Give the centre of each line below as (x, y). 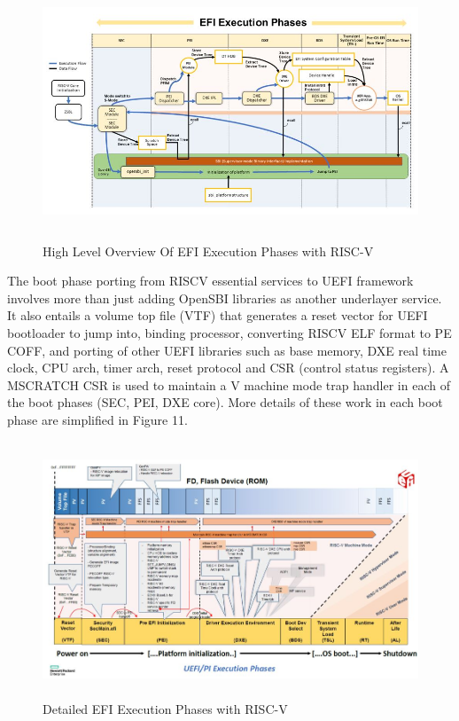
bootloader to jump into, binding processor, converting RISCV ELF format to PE (229, 332)
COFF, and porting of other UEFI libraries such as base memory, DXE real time (227, 350)
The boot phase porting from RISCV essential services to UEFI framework (210, 281)
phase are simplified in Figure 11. (97, 419)
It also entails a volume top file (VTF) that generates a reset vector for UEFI (218, 315)
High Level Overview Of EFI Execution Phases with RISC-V (208, 251)
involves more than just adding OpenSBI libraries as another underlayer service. (225, 298)
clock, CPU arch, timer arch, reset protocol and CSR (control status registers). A (228, 368)
